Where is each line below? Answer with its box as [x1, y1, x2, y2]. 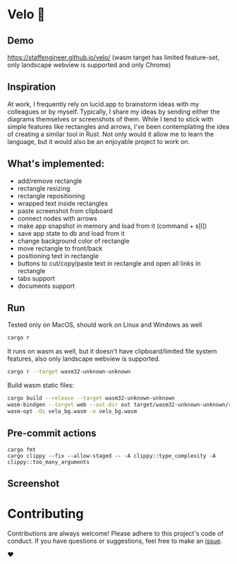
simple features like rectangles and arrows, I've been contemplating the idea [7, 122, 230, 131]
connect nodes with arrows [17, 214, 97, 222]
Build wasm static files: [7, 381, 74, 390]
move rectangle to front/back [17, 244, 103, 253]
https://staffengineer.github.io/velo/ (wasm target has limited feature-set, [7, 53, 220, 61]
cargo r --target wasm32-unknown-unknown [7, 368, 131, 376]
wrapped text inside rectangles [17, 199, 108, 208]
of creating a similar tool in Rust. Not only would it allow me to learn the [7, 130, 214, 138]
